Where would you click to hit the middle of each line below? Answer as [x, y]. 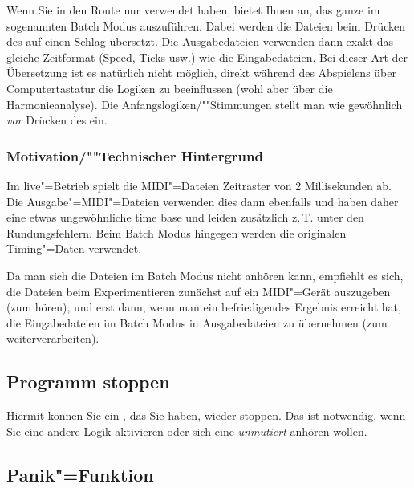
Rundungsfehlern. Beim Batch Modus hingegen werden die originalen [177, 232]
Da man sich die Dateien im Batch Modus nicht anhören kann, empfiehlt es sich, [205, 275]
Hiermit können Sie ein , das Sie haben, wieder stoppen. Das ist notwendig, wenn [206, 415]
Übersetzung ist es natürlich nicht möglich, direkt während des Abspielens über [201, 73]
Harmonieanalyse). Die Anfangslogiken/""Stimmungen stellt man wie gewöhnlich [205, 104]
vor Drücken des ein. [57, 120]
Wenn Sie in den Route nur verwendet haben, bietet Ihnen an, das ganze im [193, 10]
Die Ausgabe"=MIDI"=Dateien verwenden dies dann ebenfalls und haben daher [203, 201]
